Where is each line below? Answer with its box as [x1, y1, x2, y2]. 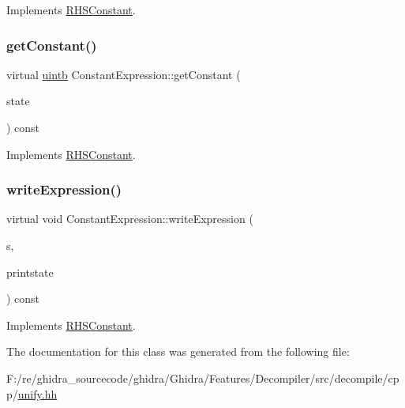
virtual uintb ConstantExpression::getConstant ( [6, 66, 241, 82]
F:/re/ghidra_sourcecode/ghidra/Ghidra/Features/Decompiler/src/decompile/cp [6, 369, 399, 386]
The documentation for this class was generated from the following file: [6, 343, 350, 360]
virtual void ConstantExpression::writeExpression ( [6, 210, 253, 227]
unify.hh [17, 385, 58, 402]
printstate [6, 263, 54, 280]
